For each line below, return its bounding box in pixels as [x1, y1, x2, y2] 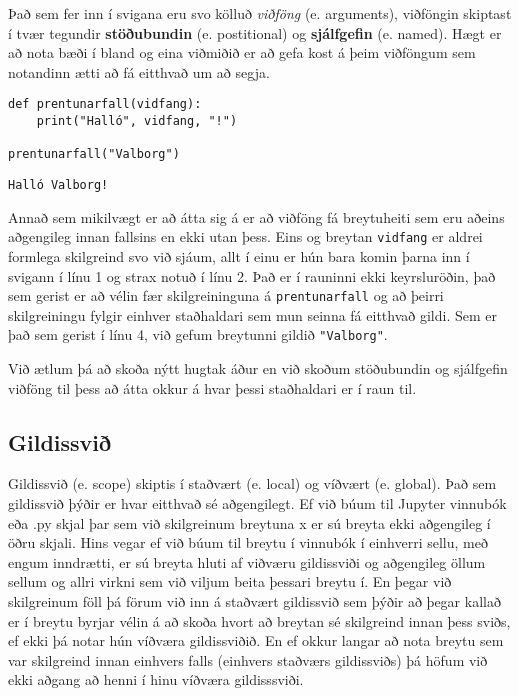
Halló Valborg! [8, 178, 109, 192]
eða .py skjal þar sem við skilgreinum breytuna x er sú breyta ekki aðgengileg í [8, 512, 491, 533]
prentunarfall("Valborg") [8, 147, 180, 162]
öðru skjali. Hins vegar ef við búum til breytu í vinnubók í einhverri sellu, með [8, 532, 488, 553]
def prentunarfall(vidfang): [8, 97, 202, 112]
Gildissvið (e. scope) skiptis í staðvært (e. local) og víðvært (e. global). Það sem [8, 473, 497, 494]
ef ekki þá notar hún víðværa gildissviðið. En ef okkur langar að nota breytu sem [8, 630, 504, 651]
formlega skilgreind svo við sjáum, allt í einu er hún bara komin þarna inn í [8, 245, 470, 266]
